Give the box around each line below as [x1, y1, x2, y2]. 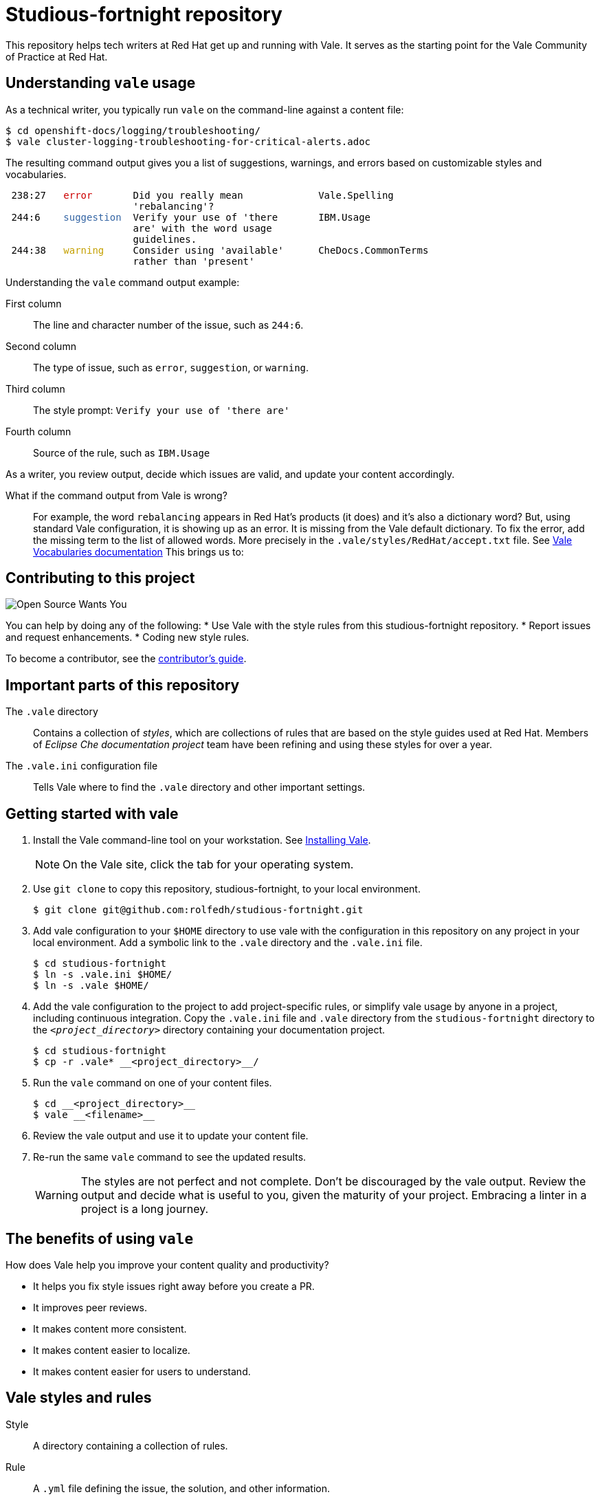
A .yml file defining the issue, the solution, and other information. [33, 1482, 331, 1494]
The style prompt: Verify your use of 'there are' [33, 404, 290, 416]
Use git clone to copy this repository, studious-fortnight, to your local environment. [33, 883, 421, 895]
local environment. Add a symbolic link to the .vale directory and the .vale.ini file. [33, 937, 423, 949]
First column [5, 297, 62, 309]
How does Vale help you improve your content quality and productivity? [5, 1258, 329, 1271]
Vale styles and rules [5, 1389, 152, 1407]
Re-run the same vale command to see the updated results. [33, 1151, 307, 1163]
